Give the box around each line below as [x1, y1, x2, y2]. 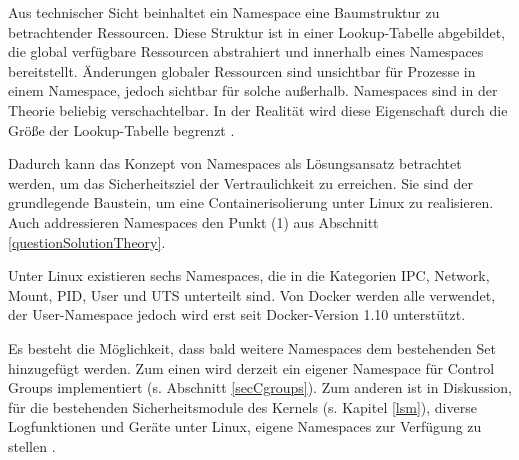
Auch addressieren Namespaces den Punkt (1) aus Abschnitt [8, 211, 379, 232]
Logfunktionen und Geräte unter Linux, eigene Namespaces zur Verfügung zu [8, 416, 482, 437]
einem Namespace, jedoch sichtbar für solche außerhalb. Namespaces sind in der [8, 80, 498, 101]
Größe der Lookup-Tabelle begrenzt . [8, 119, 235, 140]
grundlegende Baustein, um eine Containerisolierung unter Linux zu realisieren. [8, 192, 494, 213]
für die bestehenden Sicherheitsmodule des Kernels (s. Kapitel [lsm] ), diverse [8, 396, 477, 417]
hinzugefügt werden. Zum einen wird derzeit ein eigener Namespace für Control [8, 357, 495, 378]
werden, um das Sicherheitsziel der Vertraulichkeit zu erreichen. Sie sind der [8, 172, 473, 193]
